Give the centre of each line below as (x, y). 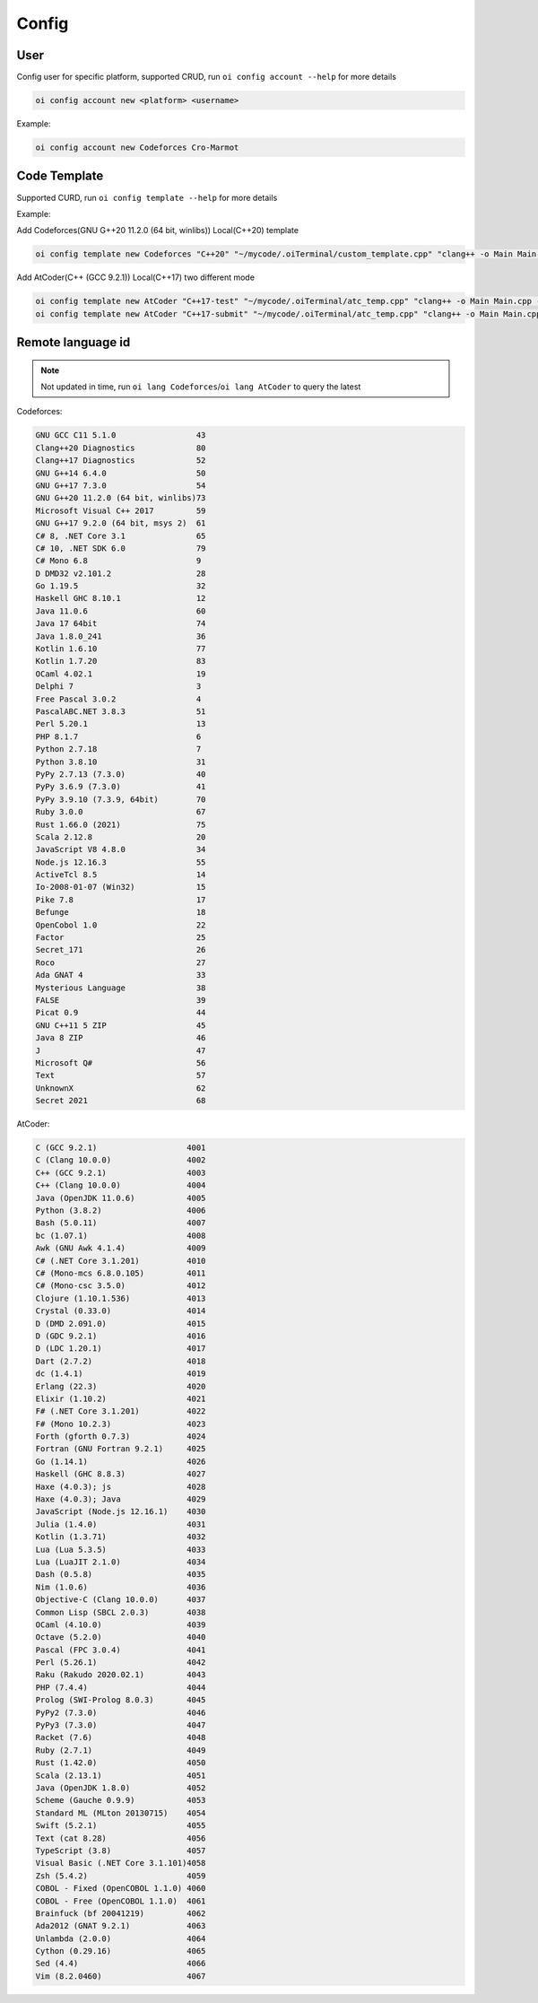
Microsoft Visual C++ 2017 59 (121, 510)
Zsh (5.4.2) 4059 (121, 1876)
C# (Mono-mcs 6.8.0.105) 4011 (121, 1273)
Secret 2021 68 (121, 1101)
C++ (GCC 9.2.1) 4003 (121, 1172)
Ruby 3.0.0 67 (121, 812)
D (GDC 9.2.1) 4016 (121, 1336)
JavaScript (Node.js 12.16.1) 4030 (121, 1512)
